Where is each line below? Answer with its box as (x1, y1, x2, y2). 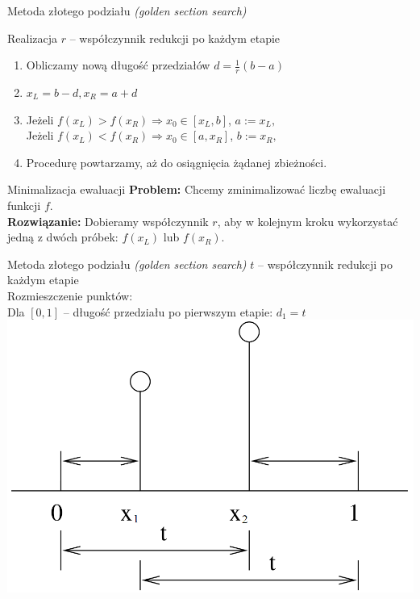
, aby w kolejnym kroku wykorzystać (217, 212, 398, 229)
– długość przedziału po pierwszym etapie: (63, 303, 273, 320)
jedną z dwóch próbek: (7, 228, 119, 245)
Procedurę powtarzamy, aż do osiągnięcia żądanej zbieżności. (26, 153, 327, 170)
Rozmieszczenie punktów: (7, 287, 133, 304)
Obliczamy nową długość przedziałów (26, 57, 210, 73)
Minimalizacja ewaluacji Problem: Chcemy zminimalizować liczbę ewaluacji (7, 181, 386, 198)
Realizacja (7, 29, 58, 46)
